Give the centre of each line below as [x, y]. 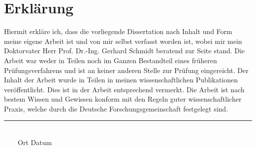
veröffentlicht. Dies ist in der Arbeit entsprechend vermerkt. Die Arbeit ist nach [124, 89]
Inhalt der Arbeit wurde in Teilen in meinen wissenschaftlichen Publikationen [121, 80]
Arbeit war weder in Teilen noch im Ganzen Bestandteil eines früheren [111, 60]
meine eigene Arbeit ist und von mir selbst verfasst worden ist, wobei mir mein [123, 41]
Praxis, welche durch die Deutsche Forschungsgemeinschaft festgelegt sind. [116, 108]
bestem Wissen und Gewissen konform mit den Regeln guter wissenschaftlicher [123, 99]
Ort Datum [35, 142]
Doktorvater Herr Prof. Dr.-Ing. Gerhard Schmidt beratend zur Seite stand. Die [125, 51]
